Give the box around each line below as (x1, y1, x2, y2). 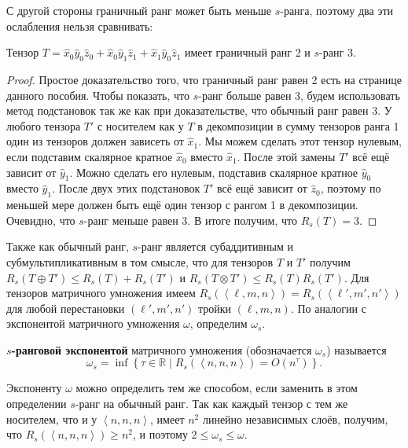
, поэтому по (320, 180, 381, 196)
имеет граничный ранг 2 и (185, 44, 311, 61)
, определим (189, 315, 248, 332)
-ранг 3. (319, 44, 356, 61)
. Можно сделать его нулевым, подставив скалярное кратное (69, 163, 358, 180)
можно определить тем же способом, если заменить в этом (75, 380, 358, 396)
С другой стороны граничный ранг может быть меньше (6, 2, 271, 18)
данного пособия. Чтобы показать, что (6, 86, 189, 103)
